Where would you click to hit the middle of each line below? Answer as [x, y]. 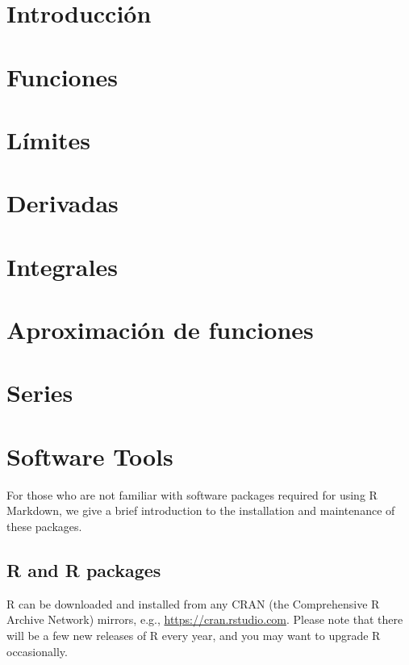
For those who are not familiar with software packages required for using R [192, 494]
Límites [49, 139]
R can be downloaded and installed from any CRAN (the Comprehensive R [193, 603]
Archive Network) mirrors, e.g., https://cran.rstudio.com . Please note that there [205, 619]
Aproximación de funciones [160, 330]
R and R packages [84, 569]
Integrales [62, 266]
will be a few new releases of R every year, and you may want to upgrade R [194, 635]
